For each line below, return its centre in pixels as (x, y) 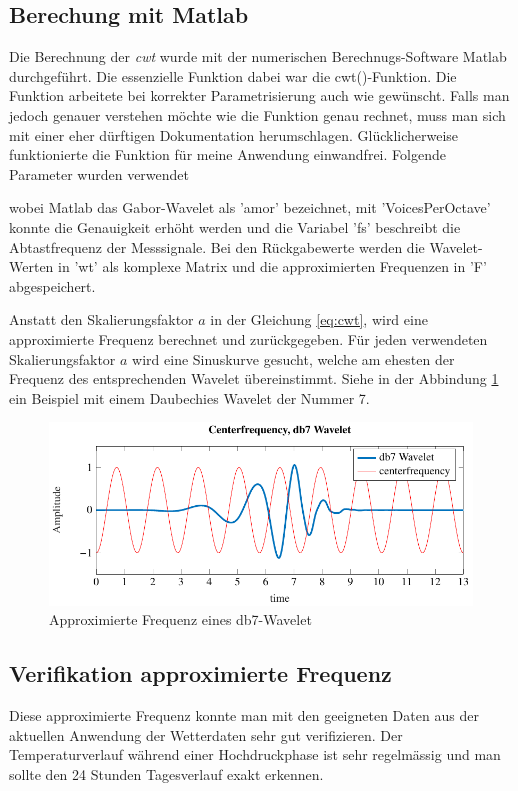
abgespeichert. (52, 285)
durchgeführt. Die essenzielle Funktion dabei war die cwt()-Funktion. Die (233, 75)
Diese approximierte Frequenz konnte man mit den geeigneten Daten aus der (244, 715)
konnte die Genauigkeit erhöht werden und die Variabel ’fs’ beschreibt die (235, 226)
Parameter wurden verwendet (99, 173)
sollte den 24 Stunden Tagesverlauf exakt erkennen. (166, 774)
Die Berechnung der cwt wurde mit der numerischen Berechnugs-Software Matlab (258, 56)
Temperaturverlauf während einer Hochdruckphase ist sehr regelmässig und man (255, 754)
